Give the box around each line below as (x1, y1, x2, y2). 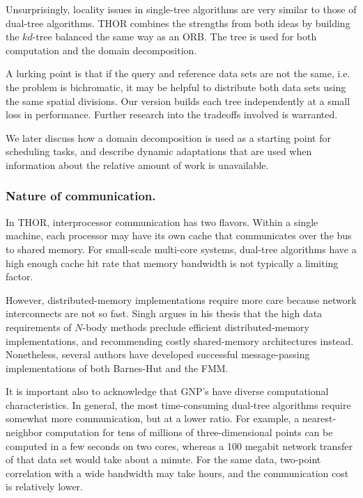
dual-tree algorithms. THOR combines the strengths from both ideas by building (6, 15, 350, 30)
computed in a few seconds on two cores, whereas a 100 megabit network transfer (6, 438, 353, 453)
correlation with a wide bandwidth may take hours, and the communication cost (6, 465, 349, 480)
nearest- (302, 411, 337, 426)
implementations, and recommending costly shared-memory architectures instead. (6, 333, 354, 348)
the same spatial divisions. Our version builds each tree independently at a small (6, 93, 350, 108)
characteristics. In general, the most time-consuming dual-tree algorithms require (6, 397, 351, 412)
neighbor (6, 425, 43, 440)
